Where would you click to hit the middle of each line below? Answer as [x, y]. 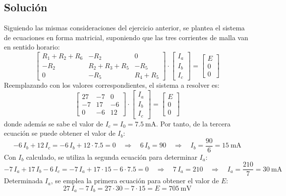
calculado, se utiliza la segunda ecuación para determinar [112, 157]
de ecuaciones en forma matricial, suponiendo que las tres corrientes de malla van [126, 37]
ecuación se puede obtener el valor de [60, 133]
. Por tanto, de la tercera [193, 123]
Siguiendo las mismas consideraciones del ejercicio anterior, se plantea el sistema [124, 28]
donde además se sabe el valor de [54, 123]
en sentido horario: [32, 47]
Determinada [24, 181]
